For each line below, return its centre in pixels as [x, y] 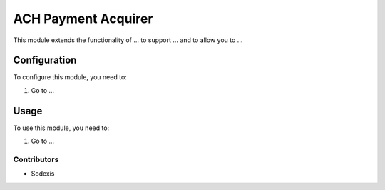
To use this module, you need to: [61, 128]
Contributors [36, 159]
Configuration [45, 60]
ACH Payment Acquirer [83, 19]
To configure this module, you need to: [70, 77]
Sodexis [43, 174]
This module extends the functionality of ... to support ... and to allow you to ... [128, 40]
